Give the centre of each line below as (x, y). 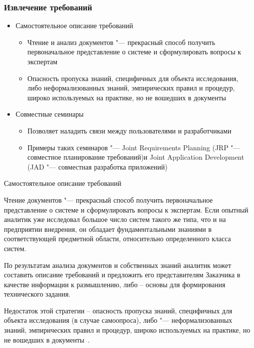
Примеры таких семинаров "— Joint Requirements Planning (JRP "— (134, 147)
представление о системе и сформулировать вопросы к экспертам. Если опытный (126, 209)
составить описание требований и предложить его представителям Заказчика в (122, 275)
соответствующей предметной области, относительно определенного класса (118, 239)
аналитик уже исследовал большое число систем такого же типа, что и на (115, 219)
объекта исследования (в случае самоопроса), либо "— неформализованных (118, 320)
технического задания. (37, 294)
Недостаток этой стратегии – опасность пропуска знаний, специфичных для (118, 310)
